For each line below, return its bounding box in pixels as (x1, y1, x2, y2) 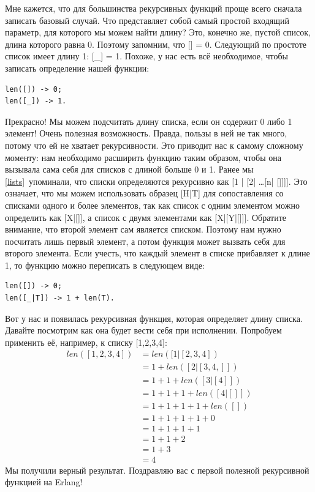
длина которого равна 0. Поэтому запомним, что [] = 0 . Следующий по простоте (5, 37, 306, 50)
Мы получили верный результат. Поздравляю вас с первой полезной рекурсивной (5, 463, 309, 476)
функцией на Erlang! (5, 475, 83, 488)
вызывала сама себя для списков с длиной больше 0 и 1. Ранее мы (5, 163, 254, 176)
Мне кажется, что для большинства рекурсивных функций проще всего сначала (5, 2, 302, 14)
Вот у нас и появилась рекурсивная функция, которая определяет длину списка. (5, 311, 303, 324)
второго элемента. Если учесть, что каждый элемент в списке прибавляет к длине (5, 247, 310, 259)
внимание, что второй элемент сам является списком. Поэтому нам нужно (5, 223, 281, 236)
